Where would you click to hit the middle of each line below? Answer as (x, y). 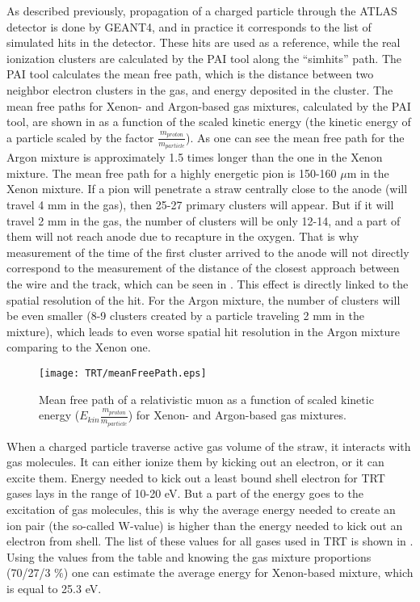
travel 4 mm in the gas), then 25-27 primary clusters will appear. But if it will (200, 204)
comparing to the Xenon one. (79, 347)
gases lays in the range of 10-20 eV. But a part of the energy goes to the (185, 493)
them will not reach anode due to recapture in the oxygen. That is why (183, 236)
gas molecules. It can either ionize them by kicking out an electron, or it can (195, 462)
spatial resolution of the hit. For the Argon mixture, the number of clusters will (204, 299)
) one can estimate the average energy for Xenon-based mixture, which (238, 573)
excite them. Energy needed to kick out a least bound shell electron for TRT (196, 477)
